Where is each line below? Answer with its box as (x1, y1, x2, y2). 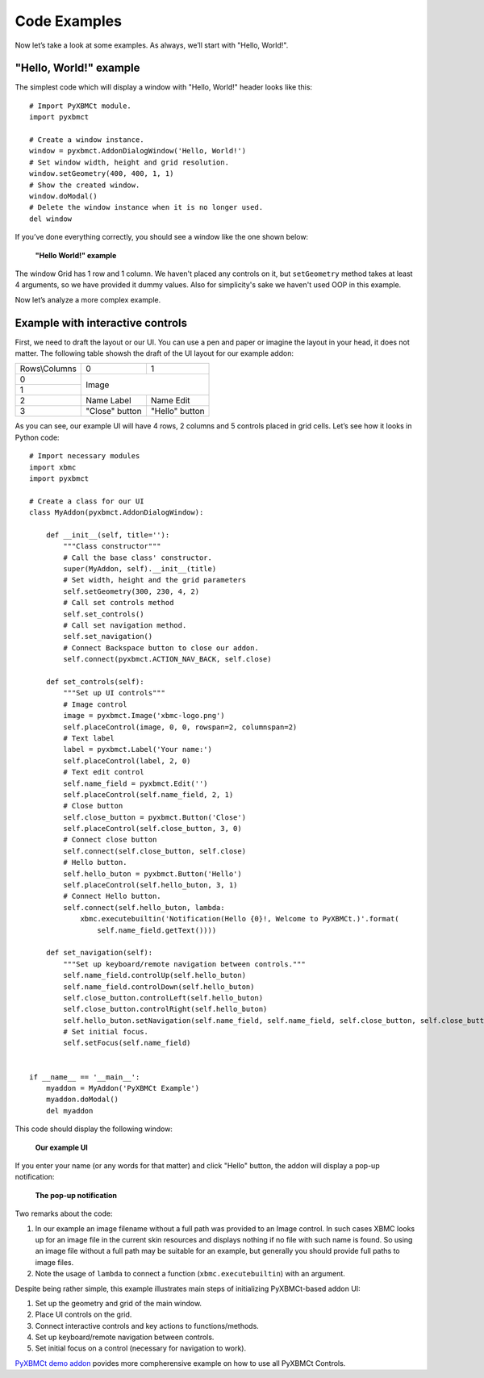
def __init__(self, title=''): (45, 530, 170, 540)
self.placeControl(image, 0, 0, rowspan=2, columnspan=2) (63, 722, 298, 732)
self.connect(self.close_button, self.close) (63, 846, 246, 855)
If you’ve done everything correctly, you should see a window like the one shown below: (15, 232, 309, 242)
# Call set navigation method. (63, 621, 187, 630)
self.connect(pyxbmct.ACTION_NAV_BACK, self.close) (63, 654, 272, 664)
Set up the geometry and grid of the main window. (35, 1298, 202, 1308)
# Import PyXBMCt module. (29, 101, 132, 111)
